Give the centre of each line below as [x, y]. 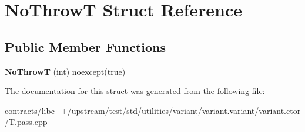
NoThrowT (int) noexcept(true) [65, 71]
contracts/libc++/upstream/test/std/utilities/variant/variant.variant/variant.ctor [153, 110]
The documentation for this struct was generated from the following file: [135, 91]
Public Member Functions [85, 46]
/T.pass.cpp [26, 122]
